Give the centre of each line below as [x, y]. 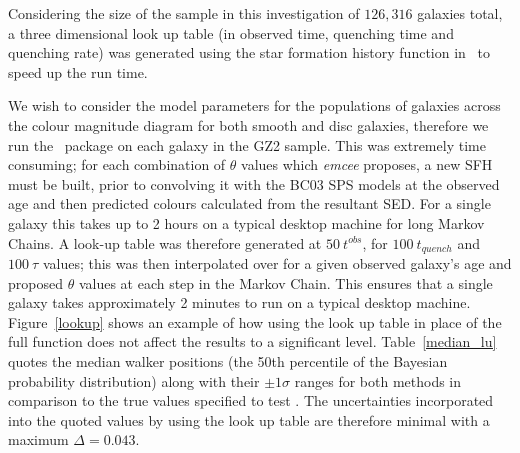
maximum [38, 439]
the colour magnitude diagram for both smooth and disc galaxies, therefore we [248, 124]
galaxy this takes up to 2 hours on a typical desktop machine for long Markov [246, 222]
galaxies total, [460, 13]
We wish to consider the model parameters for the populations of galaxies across [254, 105]
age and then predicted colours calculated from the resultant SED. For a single [249, 203]
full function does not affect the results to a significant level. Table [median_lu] [252, 341]
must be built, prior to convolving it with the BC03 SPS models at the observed [254, 183]
